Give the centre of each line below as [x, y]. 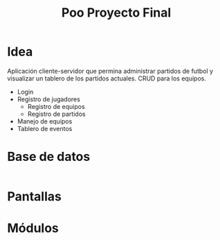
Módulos [33, 229]
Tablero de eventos [45, 128]
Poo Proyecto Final [116, 13]
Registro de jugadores [49, 99]
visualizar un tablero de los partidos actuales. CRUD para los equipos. [107, 78]
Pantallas [35, 197]
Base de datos [49, 157]
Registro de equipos [56, 106]
